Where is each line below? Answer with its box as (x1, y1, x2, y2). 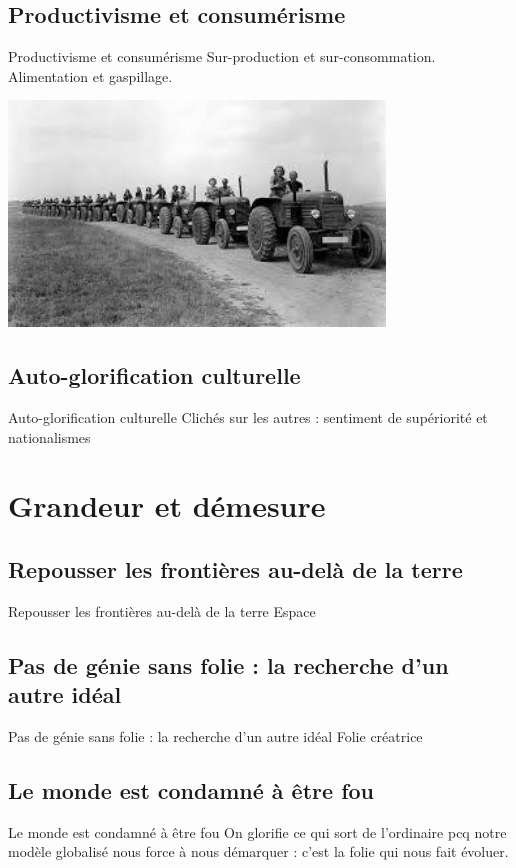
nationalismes (8, 426, 91, 447)
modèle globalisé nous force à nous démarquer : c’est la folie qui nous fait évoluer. (8, 841, 509, 862)
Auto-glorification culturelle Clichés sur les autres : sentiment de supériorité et (8, 406, 488, 427)
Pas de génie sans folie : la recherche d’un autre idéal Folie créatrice (8, 725, 423, 746)
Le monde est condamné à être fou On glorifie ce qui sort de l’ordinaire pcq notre (8, 821, 507, 842)
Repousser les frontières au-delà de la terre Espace (8, 600, 316, 621)
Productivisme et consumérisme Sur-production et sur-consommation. (8, 46, 436, 67)
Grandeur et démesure (8, 485, 326, 526)
